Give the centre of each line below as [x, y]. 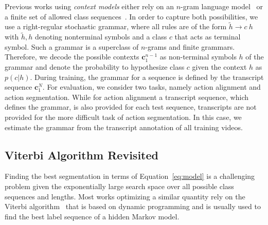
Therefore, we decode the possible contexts [72, 57]
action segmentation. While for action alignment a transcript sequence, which [127, 97]
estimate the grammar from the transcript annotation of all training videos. [124, 127]
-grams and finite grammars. [190, 46]
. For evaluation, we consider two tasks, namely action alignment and [151, 87]
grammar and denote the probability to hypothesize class [95, 67]
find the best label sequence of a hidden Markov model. [92, 216]
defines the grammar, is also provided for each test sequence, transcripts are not [131, 107]
